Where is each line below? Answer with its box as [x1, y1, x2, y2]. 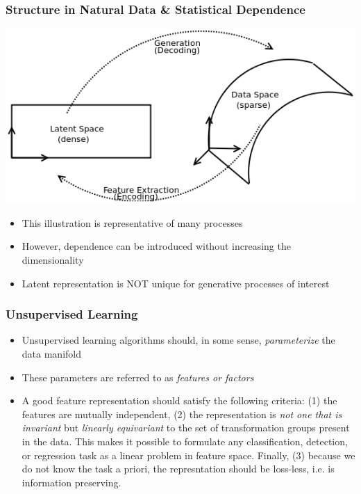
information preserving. [22, 475, 121, 489]
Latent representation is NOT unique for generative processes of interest [22, 276, 330, 290]
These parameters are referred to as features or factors [22, 369, 254, 384]
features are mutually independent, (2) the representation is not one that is [22, 406, 342, 421]
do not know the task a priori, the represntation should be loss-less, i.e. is [22, 461, 335, 476]
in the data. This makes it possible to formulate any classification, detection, [22, 434, 348, 449]
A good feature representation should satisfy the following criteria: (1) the [22, 393, 337, 408]
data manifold [22, 346, 81, 361]
